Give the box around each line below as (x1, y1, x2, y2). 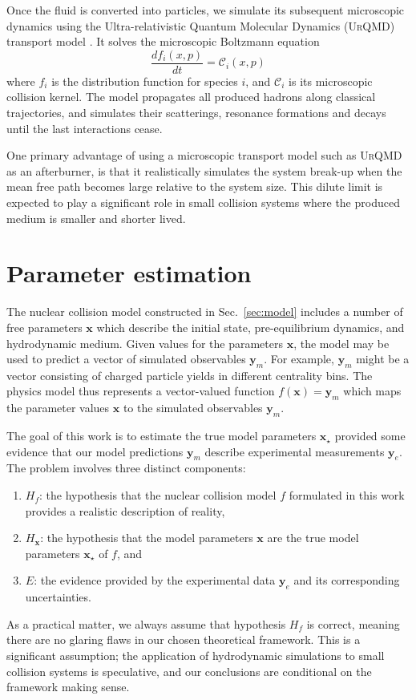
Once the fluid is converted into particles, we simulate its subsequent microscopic (6, 2, 405, 18)
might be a (356, 350, 410, 367)
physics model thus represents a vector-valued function (6, 382, 275, 399)
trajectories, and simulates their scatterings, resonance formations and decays (6, 104, 386, 121)
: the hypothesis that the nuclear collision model (39, 487, 277, 504)
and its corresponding (293, 572, 400, 589)
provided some (334, 427, 406, 444)
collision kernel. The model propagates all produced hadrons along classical (6, 88, 376, 105)
